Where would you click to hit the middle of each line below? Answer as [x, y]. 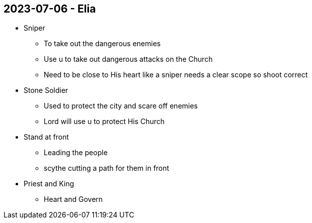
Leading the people [76, 153]
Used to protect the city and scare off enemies [121, 106]
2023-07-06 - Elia [50, 9]
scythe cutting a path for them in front [107, 168]
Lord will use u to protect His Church [104, 122]
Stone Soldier [46, 90]
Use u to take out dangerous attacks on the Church [128, 59]
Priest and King [49, 184]
